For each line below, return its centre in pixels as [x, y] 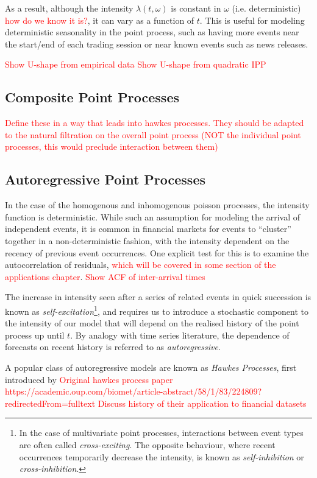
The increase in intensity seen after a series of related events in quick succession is [158, 297]
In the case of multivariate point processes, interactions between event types [161, 433]
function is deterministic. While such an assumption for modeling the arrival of [152, 216]
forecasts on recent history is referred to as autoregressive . [113, 347]
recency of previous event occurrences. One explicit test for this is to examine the [157, 252]
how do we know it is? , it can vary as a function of [100, 20]
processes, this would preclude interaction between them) [112, 146]
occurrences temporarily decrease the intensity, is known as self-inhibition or [162, 456]
